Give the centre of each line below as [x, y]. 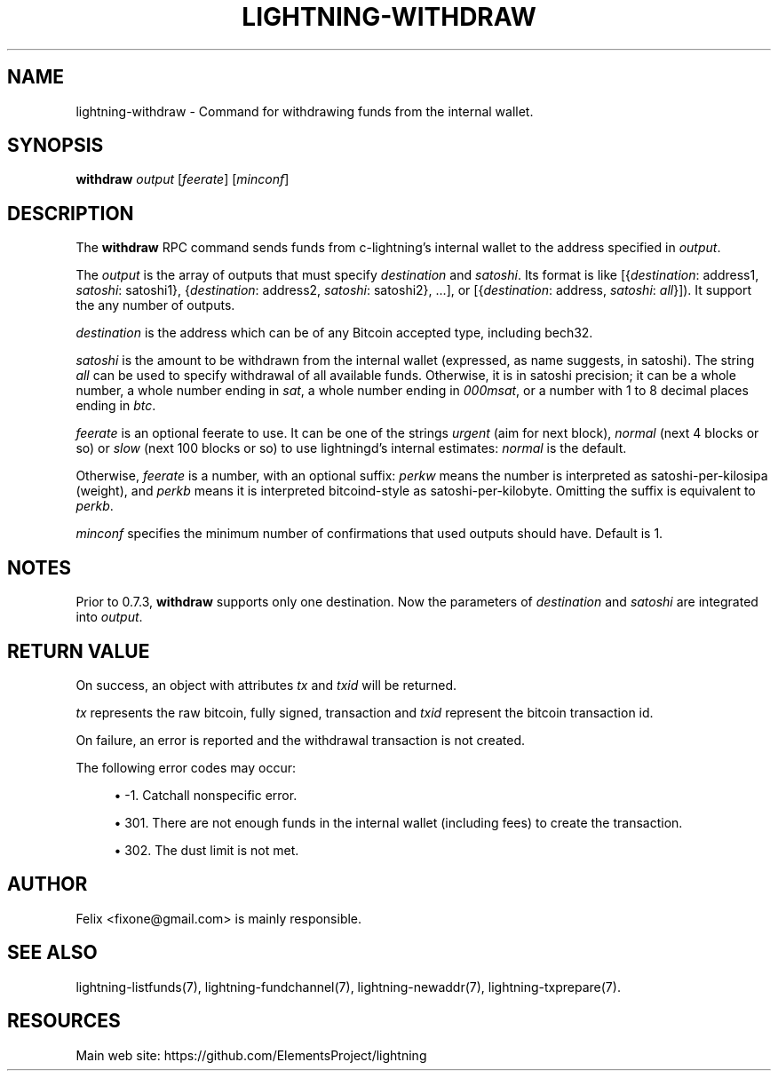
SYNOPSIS [56, 146]
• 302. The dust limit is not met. [206, 850]
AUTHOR [48, 884]
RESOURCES [64, 1021]
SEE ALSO [52, 953]
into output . [109, 617]
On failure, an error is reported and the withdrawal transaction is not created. [300, 740]
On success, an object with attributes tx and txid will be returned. [266, 685]
